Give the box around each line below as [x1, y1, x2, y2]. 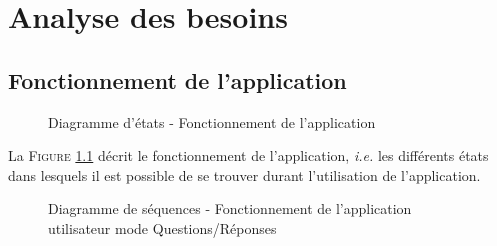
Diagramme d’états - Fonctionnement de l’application [48, 111, 376, 132]
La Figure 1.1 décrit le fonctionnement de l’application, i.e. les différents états [8, 145, 489, 166]
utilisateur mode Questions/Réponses [48, 217, 277, 238]
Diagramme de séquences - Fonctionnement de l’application [48, 198, 412, 219]
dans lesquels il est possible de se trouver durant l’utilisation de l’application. [8, 164, 481, 185]
